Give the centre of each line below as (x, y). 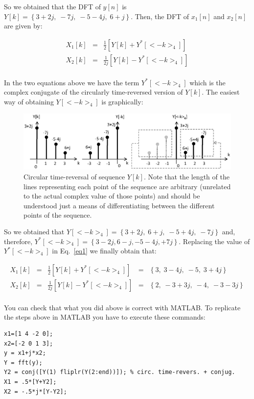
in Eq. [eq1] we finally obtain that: (104, 251)
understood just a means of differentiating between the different (119, 205)
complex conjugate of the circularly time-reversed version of (93, 92)
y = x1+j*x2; (25, 353)
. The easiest (221, 92)
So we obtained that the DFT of (52, 6)
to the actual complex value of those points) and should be (112, 196)
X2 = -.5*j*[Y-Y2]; (35, 391)
